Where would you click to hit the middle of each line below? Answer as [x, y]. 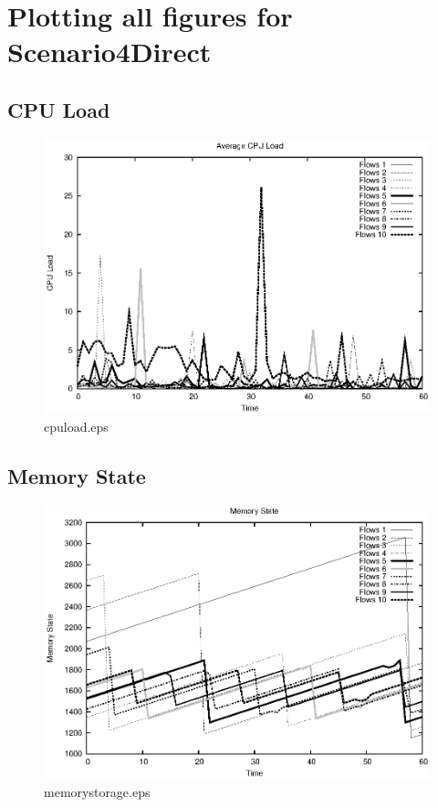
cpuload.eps [76, 426]
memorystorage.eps [97, 792]
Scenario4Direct [109, 52]
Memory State [77, 475]
